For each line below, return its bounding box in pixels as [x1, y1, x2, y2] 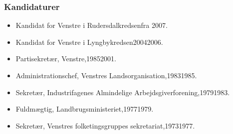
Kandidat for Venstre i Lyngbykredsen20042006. [15, 36, 163, 47]
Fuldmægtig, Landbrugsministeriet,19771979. [15, 104, 154, 114]
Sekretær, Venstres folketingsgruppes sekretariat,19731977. [15, 120, 195, 131]
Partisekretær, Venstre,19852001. [15, 53, 116, 64]
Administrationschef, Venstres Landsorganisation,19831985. [15, 70, 197, 80]
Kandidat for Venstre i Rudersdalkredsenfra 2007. [15, 20, 168, 30]
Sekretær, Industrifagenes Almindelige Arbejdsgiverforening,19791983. [15, 87, 230, 97]
